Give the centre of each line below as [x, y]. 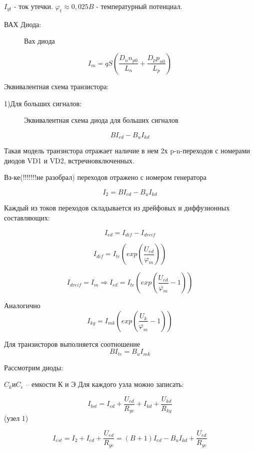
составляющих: [27, 218]
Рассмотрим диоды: [34, 367]
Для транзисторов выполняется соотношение [72, 344]
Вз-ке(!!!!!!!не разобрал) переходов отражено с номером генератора [105, 177]
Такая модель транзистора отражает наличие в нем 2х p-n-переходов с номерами [127, 151]
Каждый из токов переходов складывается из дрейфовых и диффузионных [117, 208]
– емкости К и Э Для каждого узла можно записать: [105, 384]
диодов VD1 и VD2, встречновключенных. [69, 160]
